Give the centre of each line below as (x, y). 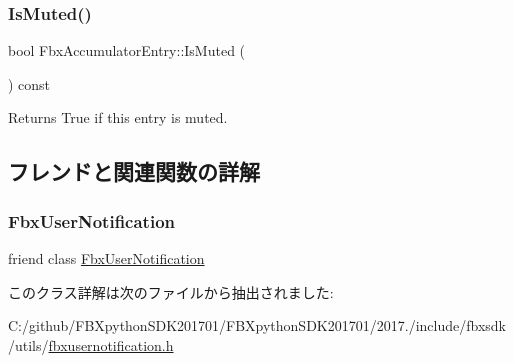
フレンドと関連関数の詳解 (134, 171)
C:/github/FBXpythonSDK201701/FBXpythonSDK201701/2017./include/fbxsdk (257, 325)
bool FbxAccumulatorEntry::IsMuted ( (127, 50)
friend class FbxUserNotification (106, 258)
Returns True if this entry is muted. (118, 117)
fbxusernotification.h (111, 344)
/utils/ (28, 344)
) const (29, 83)
